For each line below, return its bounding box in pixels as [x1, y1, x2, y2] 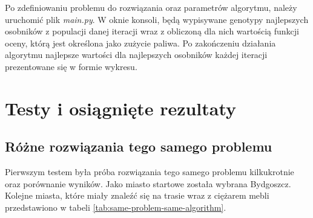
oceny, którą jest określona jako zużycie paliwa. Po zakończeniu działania [5, 36, 276, 49]
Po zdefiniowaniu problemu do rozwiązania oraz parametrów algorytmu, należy [5, 1, 297, 13]
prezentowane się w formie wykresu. [5, 60, 137, 72]
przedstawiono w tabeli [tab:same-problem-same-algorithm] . [5, 200, 226, 213]
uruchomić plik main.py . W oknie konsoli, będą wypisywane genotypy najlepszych [5, 13, 309, 25]
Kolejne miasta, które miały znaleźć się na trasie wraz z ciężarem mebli [5, 189, 269, 202]
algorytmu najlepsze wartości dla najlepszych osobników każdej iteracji [5, 48, 268, 61]
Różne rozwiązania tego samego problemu [5, 137, 272, 156]
